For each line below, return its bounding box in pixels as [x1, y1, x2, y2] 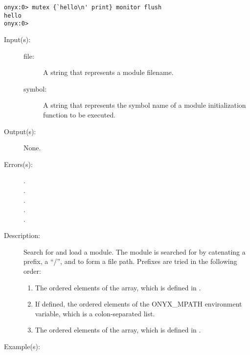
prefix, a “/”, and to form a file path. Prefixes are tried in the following [23, 256, 237, 266]
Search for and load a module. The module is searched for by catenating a [23, 246, 246, 257]
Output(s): [4, 126, 36, 136]
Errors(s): [4, 159, 33, 169]
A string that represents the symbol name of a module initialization [43, 100, 246, 110]
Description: [4, 230, 40, 240]
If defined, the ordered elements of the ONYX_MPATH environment [35, 299, 242, 309]
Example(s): [4, 341, 40, 352]
